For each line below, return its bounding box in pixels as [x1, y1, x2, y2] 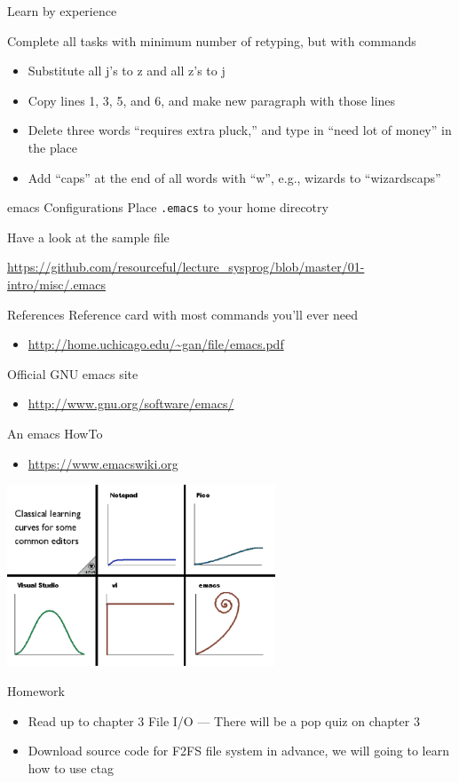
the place [28, 138, 78, 156]
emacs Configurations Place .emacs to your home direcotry [7, 198, 328, 217]
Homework [7, 681, 65, 700]
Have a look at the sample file [7, 227, 170, 246]
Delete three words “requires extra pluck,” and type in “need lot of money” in [28, 121, 452, 139]
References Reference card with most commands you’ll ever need [7, 304, 359, 323]
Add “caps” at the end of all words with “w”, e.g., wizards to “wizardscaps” [28, 168, 441, 186]
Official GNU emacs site [7, 364, 138, 383]
